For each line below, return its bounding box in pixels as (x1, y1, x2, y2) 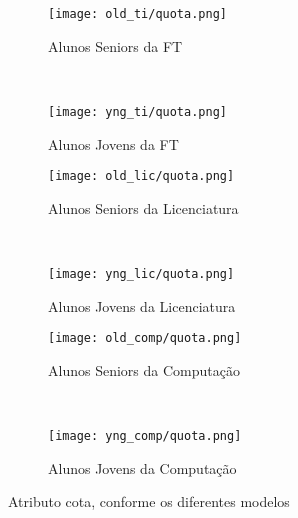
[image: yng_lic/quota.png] (48, 266, 235, 281)
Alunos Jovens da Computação (48, 457, 237, 478)
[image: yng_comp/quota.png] (48, 429, 242, 444)
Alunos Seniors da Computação (48, 359, 240, 380)
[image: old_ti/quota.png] (48, 7, 227, 21)
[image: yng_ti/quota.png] (48, 104, 227, 119)
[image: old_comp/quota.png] (48, 331, 242, 346)
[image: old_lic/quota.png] (48, 169, 235, 184)
